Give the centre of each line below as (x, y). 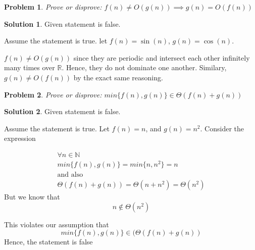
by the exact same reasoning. (118, 77)
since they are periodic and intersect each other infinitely (162, 57)
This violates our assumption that (57, 224)
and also (70, 175)
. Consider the (222, 128)
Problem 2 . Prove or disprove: (53, 94)
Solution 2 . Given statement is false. (62, 111)
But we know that (32, 197)
